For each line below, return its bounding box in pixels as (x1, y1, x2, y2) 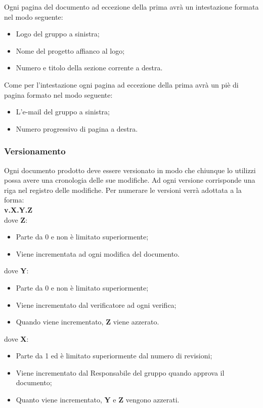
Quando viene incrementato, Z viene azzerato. (16, 316, 159, 327)
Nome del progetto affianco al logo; (16, 45, 125, 56)
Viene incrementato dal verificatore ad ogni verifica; (16, 299, 177, 310)
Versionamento (4, 145, 66, 157)
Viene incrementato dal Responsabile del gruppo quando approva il (16, 367, 225, 378)
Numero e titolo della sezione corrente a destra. (16, 62, 163, 73)
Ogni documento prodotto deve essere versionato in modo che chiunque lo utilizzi (4, 165, 256, 175)
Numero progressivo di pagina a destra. (16, 123, 138, 134)
